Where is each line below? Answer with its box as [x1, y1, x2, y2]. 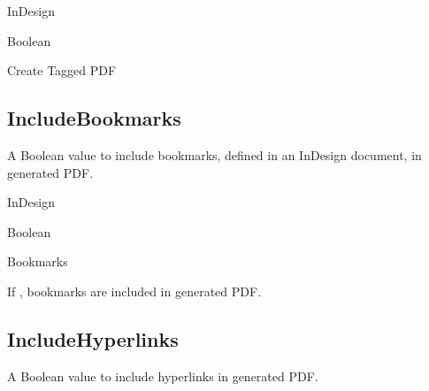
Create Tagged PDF [7, 61, 117, 80]
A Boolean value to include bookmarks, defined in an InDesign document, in [7, 145, 422, 164]
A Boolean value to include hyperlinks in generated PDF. [7, 366, 318, 385]
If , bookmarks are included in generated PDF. [7, 281, 262, 300]
